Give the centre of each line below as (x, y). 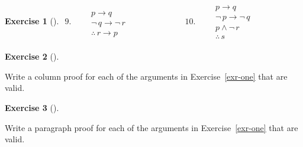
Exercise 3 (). (32, 107)
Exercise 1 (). (32, 20)
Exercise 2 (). (32, 56)
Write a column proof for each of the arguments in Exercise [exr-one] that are (146, 76)
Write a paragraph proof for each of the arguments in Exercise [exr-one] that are (151, 127)
